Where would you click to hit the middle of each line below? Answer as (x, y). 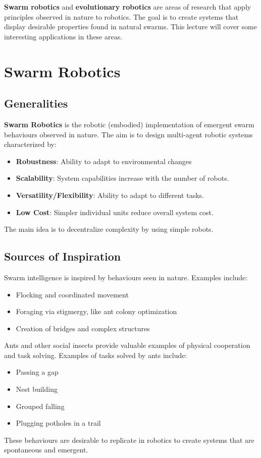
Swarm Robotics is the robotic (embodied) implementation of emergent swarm (129, 124)
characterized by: (30, 144)
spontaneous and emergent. (46, 450)
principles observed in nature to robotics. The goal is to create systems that (121, 16)
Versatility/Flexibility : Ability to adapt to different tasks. (110, 195)
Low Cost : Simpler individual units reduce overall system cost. (115, 212)
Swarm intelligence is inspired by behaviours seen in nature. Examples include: (126, 277)
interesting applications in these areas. (63, 36)
